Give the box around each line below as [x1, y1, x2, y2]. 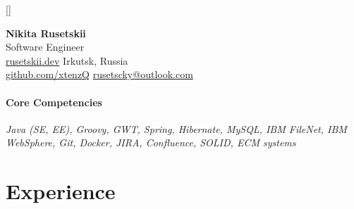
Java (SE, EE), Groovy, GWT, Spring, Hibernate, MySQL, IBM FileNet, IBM [6, 121, 347, 136]
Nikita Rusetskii [6, 25, 86, 40]
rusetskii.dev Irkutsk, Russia [6, 53, 128, 68]
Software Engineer [6, 39, 85, 54]
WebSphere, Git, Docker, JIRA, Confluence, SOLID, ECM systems [6, 135, 296, 150]
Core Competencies [6, 94, 102, 109]
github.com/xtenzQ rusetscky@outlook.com [6, 67, 193, 82]
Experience [6, 177, 116, 205]
